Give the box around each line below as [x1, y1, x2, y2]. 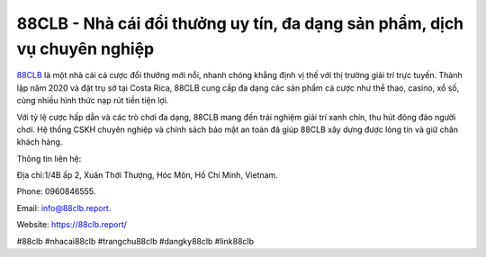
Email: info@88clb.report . [16, 202, 112, 213]
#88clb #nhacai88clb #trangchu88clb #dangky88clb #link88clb [16, 235, 254, 246]
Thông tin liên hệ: [16, 153, 82, 164]
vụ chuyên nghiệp [16, 39, 155, 58]
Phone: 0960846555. [16, 186, 96, 197]
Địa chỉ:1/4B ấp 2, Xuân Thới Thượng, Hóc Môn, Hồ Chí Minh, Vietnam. [16, 170, 278, 181]
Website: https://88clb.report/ [16, 219, 128, 230]
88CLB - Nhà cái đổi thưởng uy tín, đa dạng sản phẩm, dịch [16, 13, 464, 33]
